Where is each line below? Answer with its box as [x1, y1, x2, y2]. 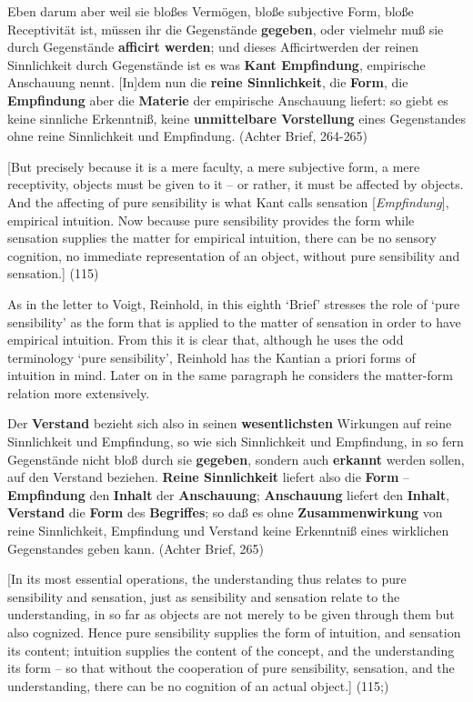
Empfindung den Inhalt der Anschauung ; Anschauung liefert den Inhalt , [7, 485, 450, 504]
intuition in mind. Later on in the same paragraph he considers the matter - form [7, 366, 453, 385]
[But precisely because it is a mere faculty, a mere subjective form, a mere [7, 156, 420, 175]
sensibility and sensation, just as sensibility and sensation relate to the [7, 587, 400, 606]
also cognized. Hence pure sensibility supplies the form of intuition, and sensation [7, 623, 461, 641]
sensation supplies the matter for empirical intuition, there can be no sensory [7, 228, 437, 247]
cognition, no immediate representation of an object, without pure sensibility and [7, 246, 460, 265]
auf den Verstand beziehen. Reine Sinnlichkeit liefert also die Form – [7, 467, 410, 486]
